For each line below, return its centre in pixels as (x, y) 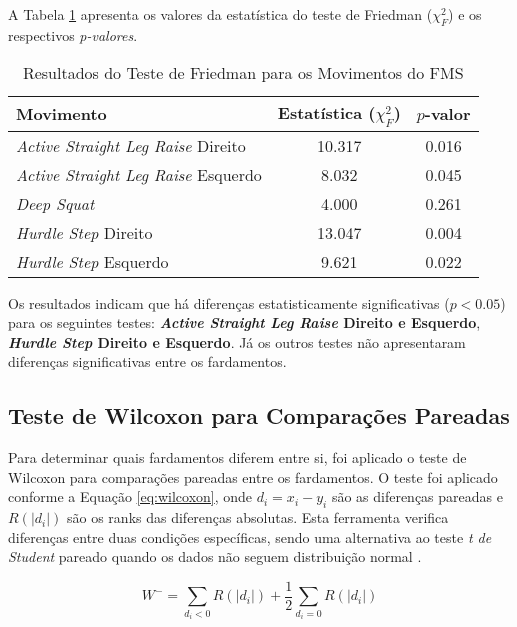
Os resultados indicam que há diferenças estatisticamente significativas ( (229, 302)
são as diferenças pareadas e (417, 496)
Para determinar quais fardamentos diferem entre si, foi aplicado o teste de (237, 457)
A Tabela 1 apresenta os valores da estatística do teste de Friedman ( (220, 14)
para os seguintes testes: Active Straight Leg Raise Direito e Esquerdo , (244, 322)
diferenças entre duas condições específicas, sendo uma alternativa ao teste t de (250, 536)
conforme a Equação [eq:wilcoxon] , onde (130, 496)
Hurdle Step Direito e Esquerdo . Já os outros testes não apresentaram (237, 341)
